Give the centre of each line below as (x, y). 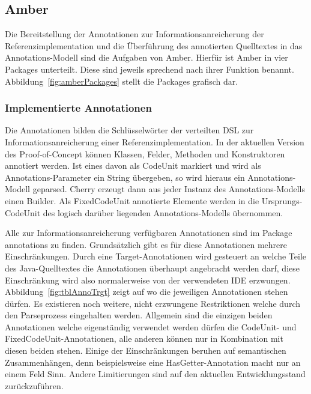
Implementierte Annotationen (78, 108)
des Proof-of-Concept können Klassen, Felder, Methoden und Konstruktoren (145, 153)
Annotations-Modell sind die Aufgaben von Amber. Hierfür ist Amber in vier (146, 57)
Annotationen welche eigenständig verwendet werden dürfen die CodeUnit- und (151, 326)
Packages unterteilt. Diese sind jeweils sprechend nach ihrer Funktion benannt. (149, 69)
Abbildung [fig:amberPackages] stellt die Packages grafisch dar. (122, 81)
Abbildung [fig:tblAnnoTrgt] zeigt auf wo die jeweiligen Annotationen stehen (146, 292)
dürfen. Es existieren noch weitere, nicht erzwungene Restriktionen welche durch (152, 303)
